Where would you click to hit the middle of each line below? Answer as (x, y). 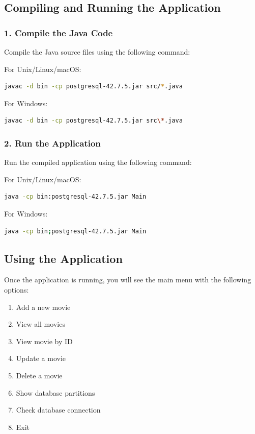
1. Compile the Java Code (59, 32)
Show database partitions (55, 392)
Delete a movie (39, 375)
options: (17, 289)
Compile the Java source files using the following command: (97, 52)
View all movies (40, 324)
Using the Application (63, 258)
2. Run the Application (52, 143)
